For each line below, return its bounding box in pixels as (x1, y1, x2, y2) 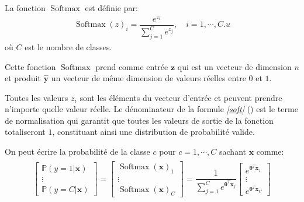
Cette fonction (5, 60, 56, 72)
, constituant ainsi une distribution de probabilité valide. (52, 126, 255, 138)
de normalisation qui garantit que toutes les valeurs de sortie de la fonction (5, 114, 274, 126)
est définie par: (85, 2, 138, 13)
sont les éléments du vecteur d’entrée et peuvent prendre (80, 91, 282, 103)
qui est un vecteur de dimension (177, 60, 292, 72)
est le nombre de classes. (25, 40, 112, 53)
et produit (5, 72, 41, 84)
